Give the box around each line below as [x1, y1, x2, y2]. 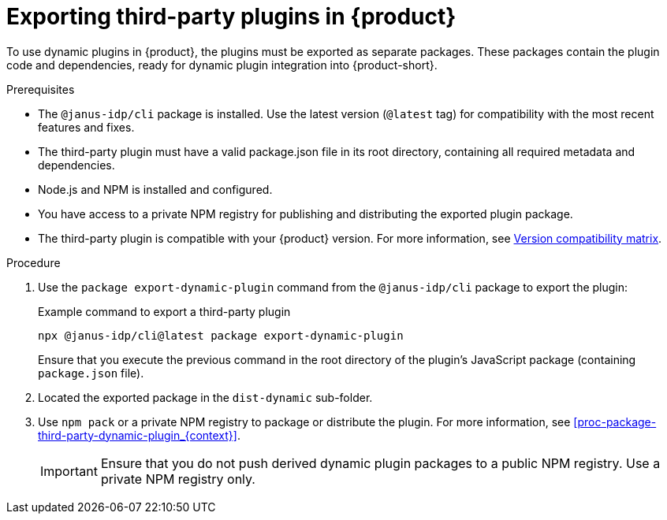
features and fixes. [38, 120, 135, 134]
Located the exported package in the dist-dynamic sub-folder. [38, 390, 373, 404]
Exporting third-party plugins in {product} [6, 3, 456, 30]
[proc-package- [573, 414, 657, 429]
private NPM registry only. [100, 470, 255, 487]
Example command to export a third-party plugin [38, 304, 291, 318]
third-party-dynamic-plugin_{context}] [38, 428, 237, 442]
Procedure [6, 255, 61, 269]
